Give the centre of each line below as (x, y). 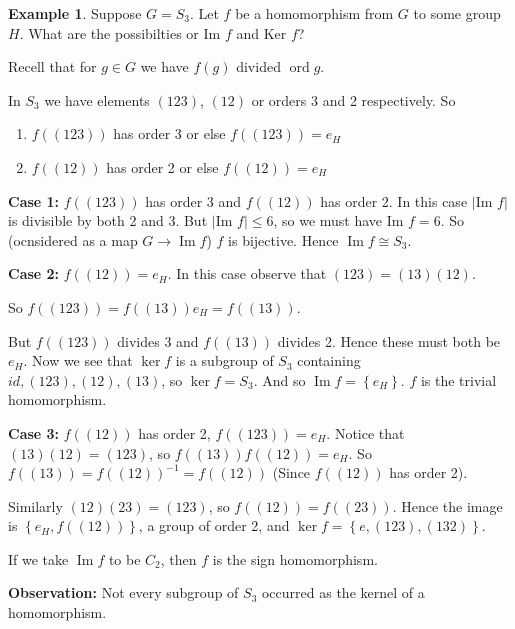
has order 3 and (193, 200)
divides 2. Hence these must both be (389, 340)
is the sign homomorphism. (295, 558)
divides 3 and (158, 340)
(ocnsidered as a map (73, 239)
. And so (279, 379)
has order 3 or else (169, 133)
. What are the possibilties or (109, 32)
